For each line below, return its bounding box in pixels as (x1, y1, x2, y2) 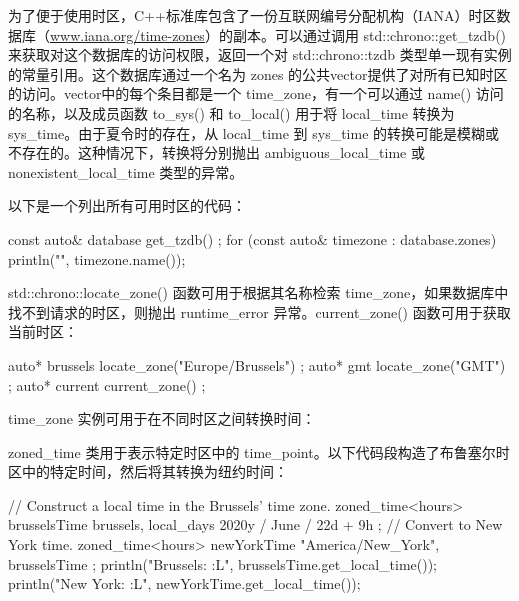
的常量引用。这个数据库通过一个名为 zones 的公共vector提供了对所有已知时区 (8, 63, 508, 84)
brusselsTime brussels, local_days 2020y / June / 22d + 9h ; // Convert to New (8, 514, 503, 535)
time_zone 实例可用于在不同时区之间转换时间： (8, 408, 316, 429)
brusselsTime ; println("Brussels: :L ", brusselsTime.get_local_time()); (8, 553, 438, 574)
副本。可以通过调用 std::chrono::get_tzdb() (232, 24, 507, 45)
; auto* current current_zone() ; (8, 374, 206, 395)
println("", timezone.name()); (8, 248, 186, 269)
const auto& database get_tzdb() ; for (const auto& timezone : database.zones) (8, 228, 497, 249)
